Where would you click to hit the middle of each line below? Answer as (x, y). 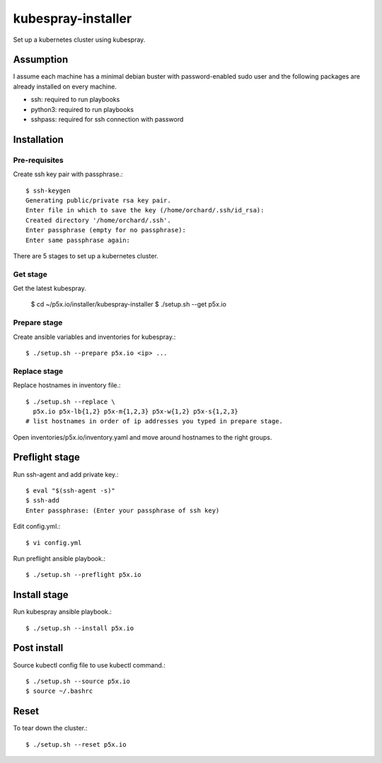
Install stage (41, 595)
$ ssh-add (42, 500)
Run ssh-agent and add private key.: (66, 474)
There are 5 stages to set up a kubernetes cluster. (86, 256)
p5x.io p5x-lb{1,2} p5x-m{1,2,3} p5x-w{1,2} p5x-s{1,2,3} (135, 411)
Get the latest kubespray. (50, 288)
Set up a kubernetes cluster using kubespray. (79, 40)
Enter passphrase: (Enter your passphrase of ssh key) (123, 510)
